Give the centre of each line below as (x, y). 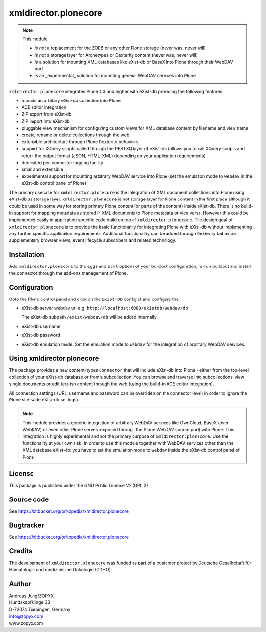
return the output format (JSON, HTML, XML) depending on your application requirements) (114, 156)
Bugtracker (27, 525)
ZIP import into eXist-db (46, 121)
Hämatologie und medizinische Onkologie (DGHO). (61, 569)
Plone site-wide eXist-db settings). (44, 400)
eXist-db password (41, 335)
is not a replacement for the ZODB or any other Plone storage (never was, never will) (120, 48)
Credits (21, 551)
